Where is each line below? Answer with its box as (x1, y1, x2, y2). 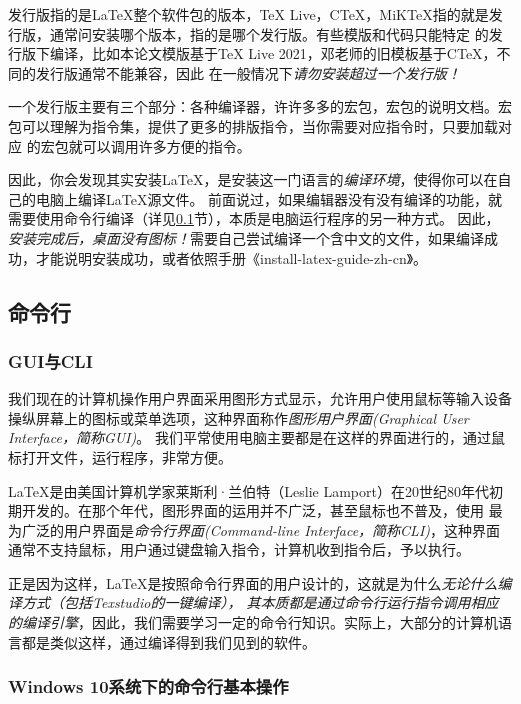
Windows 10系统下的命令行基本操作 (8, 674, 289, 699)
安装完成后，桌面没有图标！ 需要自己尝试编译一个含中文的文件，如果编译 (8, 227, 484, 248)
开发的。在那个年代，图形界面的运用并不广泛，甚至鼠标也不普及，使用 (21, 500, 484, 521)
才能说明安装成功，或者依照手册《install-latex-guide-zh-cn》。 (35, 247, 428, 268)
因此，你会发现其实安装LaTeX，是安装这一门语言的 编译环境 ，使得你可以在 (8, 169, 498, 190)
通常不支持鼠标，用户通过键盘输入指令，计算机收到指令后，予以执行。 (8, 539, 470, 560)
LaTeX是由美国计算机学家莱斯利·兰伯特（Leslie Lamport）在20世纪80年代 (8, 480, 489, 501)
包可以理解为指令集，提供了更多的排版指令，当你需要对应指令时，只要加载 (8, 115, 498, 136)
